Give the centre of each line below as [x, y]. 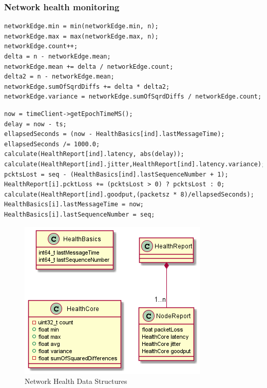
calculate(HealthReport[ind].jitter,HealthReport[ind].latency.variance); [135, 164]
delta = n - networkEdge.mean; [58, 56]
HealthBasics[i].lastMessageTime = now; [74, 205]
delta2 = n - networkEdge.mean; [59, 77]
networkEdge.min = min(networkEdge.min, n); [81, 26]
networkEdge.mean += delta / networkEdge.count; [89, 66]
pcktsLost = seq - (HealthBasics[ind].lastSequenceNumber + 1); [116, 174]
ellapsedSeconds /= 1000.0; [52, 144]
